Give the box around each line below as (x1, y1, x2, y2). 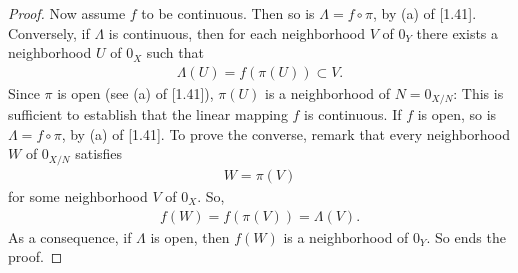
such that (146, 42, 204, 63)
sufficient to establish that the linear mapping (8, 104, 288, 125)
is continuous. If (304, 104, 402, 125)
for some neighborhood (8, 185, 148, 206)
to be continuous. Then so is (141, 3, 315, 23)
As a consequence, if (8, 226, 132, 247)
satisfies (75, 143, 123, 164)
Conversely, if (8, 22, 90, 43)
